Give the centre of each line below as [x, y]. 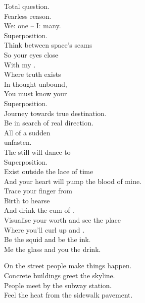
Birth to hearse [27, 200]
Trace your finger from [38, 191]
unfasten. [18, 142]
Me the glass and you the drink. [52, 249]
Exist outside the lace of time [48, 171]
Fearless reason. [28, 16]
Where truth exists [33, 74]
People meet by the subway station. [58, 285]
